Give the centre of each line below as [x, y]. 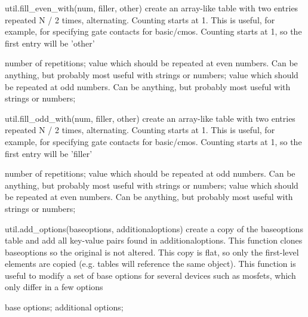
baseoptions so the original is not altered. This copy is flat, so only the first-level [152, 252]
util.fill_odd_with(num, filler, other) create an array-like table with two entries [150, 118]
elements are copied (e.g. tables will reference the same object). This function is [150, 264]
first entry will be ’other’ [50, 43]
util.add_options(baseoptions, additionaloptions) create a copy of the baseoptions [154, 228]
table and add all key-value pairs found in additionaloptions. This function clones [154, 240]
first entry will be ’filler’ [49, 153]
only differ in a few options [54, 287]
